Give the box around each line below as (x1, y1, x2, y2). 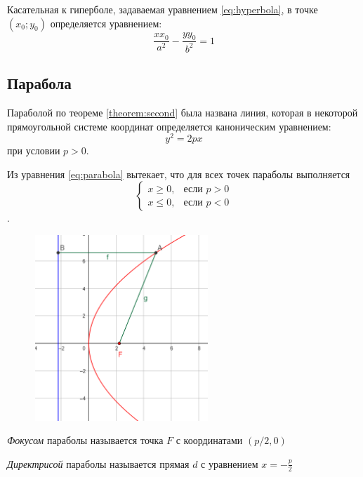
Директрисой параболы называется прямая (7, 456, 190, 471)
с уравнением (201, 456, 258, 471)
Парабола (7, 72, 72, 94)
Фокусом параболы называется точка (7, 433, 164, 448)
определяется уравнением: (50, 15, 162, 30)
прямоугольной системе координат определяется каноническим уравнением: (7, 119, 331, 133)
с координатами (176, 433, 243, 448)
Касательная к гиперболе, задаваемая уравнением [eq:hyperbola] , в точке (7, 2, 318, 16)
